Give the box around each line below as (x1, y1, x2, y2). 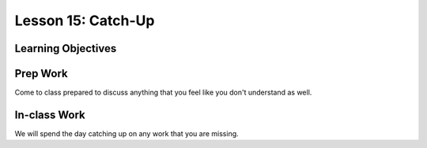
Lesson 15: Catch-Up (14, 12, 155, 29)
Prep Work (14, 67, 69, 80)
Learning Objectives (14, 42, 117, 55)
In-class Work (14, 108, 86, 121)
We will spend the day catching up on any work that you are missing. (14, 128, 239, 138)
